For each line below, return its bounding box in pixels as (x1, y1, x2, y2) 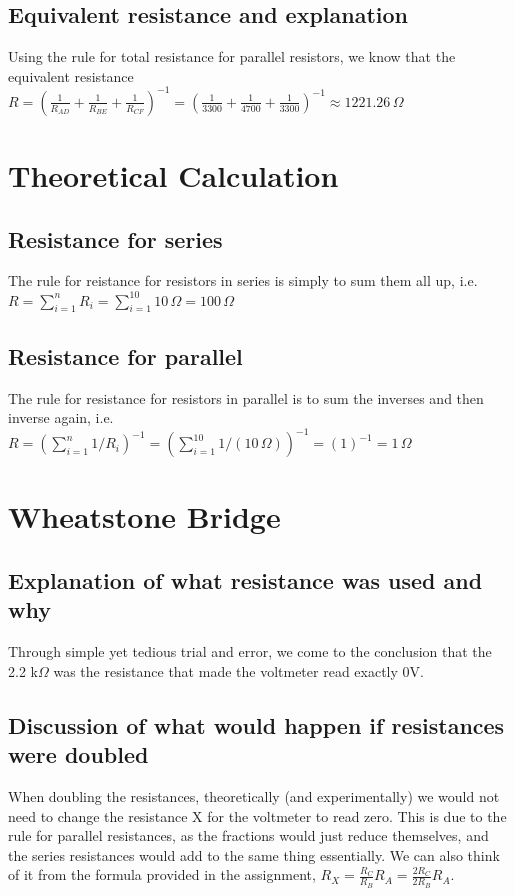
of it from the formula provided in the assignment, (8, 864, 316, 885)
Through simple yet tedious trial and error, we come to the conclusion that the (8, 641, 492, 662)
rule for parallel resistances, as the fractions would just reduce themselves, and (8, 825, 489, 846)
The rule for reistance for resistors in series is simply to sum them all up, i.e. (8, 270, 478, 291)
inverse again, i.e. (8, 407, 114, 428)
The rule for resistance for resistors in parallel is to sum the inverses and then (8, 387, 484, 408)
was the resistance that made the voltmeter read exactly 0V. (53, 660, 424, 681)
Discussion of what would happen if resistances (8, 709, 505, 740)
